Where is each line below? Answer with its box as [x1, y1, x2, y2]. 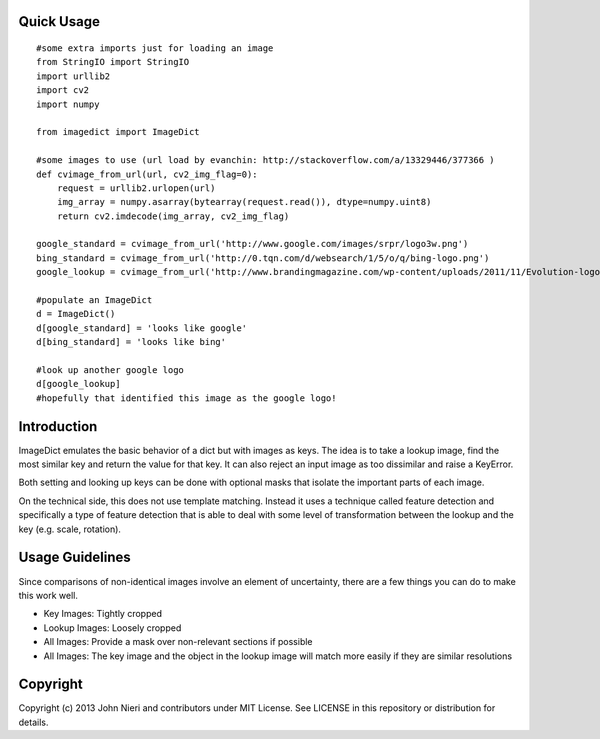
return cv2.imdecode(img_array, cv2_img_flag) [56, 210, 290, 222]
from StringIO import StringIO [36, 56, 190, 68]
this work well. [18, 589, 79, 601]
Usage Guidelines [18, 549, 132, 566]
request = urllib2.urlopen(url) [56, 182, 216, 194]
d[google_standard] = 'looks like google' [36, 322, 248, 334]
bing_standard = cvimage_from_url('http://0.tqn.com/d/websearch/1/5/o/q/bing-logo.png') [36, 252, 490, 264]
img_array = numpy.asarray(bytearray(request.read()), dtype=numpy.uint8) [56, 196, 432, 208]
